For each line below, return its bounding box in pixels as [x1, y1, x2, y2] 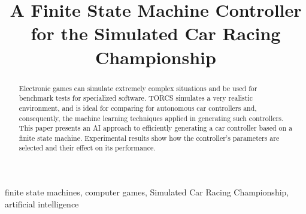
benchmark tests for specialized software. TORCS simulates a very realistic [19, 93, 253, 103]
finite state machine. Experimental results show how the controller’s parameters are [19, 132, 280, 143]
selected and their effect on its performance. [19, 143, 156, 153]
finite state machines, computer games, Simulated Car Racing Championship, [5, 186, 289, 198]
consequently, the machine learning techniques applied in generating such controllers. [19, 113, 284, 123]
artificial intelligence [5, 197, 79, 210]
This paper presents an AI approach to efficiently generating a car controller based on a [19, 123, 293, 133]
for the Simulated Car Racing [31, 21, 281, 46]
